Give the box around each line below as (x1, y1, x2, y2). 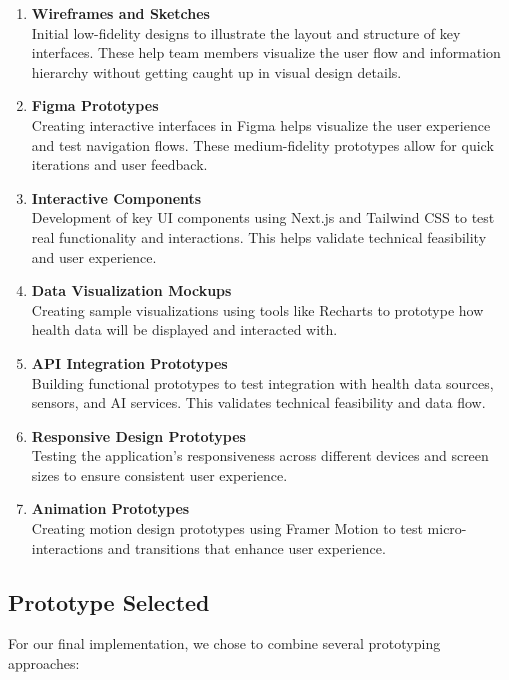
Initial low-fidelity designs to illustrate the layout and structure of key (31, 22, 461, 43)
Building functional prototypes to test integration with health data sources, (31, 372, 494, 393)
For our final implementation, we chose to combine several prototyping (8, 633, 441, 654)
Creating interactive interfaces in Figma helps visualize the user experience (31, 114, 491, 135)
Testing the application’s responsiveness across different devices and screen (31, 445, 489, 466)
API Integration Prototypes (31, 352, 228, 373)
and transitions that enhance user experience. (107, 537, 386, 558)
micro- (427, 518, 467, 539)
